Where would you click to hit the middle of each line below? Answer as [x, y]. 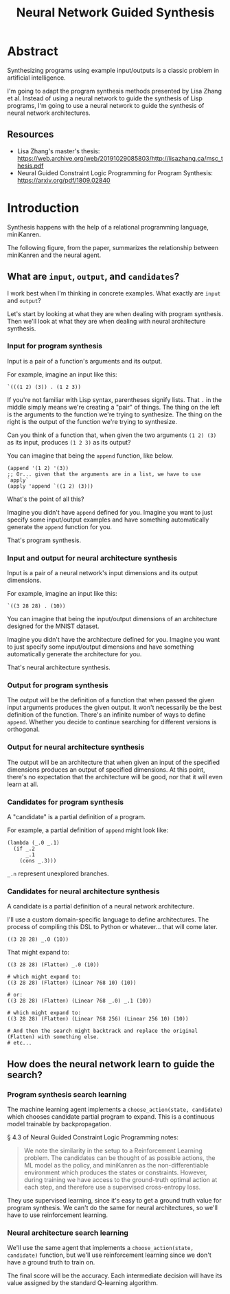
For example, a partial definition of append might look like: [88, 830]
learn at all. [23, 784]
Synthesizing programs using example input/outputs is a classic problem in [113, 70]
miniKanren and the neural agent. [54, 255]
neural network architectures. [49, 113]
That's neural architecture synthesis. [59, 667]
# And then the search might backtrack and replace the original [102, 1031]
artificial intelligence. [37, 78]
